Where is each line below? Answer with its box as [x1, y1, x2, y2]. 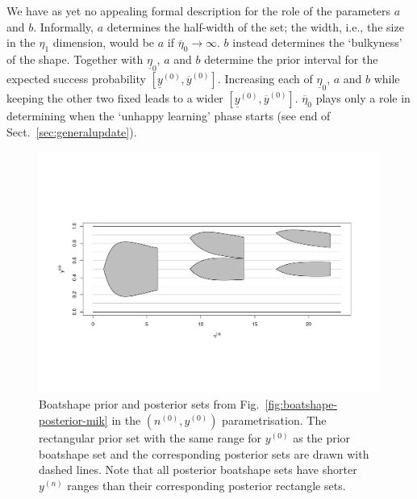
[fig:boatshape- [265, 396, 338, 413]
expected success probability [6, 70, 146, 86]
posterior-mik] [39, 412, 108, 429]
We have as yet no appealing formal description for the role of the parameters [6, 2, 391, 19]
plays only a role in [315, 90, 411, 107]
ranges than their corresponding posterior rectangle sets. [67, 476, 346, 493]
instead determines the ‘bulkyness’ [232, 34, 402, 51]
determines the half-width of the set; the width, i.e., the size [106, 18, 404, 35]
